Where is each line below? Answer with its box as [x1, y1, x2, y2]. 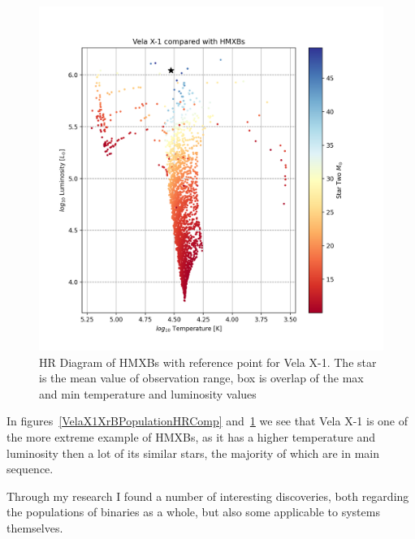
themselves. [6, 519, 63, 536]
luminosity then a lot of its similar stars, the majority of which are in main [6, 444, 380, 461]
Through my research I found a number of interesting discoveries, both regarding [6, 487, 409, 504]
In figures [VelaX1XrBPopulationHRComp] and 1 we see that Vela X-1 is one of [6, 412, 409, 429]
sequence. [6, 460, 54, 477]
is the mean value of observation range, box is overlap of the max [39, 369, 364, 386]
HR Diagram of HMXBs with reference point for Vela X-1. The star [39, 353, 377, 370]
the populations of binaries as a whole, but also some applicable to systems [6, 503, 380, 520]
